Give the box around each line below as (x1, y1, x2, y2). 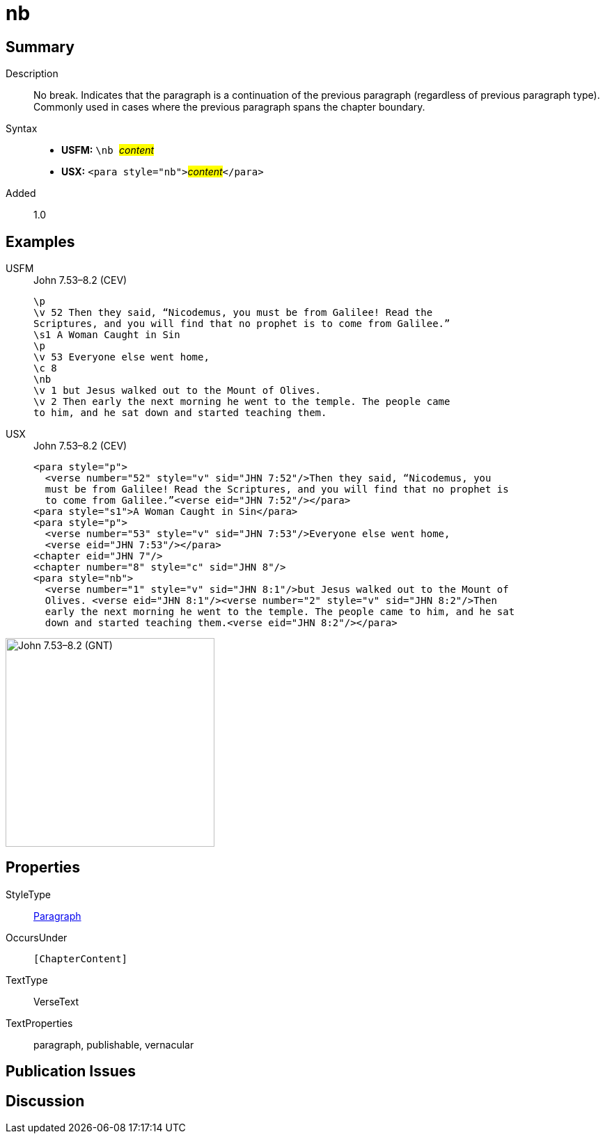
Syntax (6, 122, 38, 135)
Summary (6, 38, 74, 56)
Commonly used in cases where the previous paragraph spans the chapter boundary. (33, 101, 425, 113)
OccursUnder (6, 931, 68, 943)
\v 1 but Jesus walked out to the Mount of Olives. (33, 385, 322, 397)
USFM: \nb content (61, 144, 155, 157)
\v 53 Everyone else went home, (33, 351, 210, 363)
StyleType (6, 888, 51, 900)
